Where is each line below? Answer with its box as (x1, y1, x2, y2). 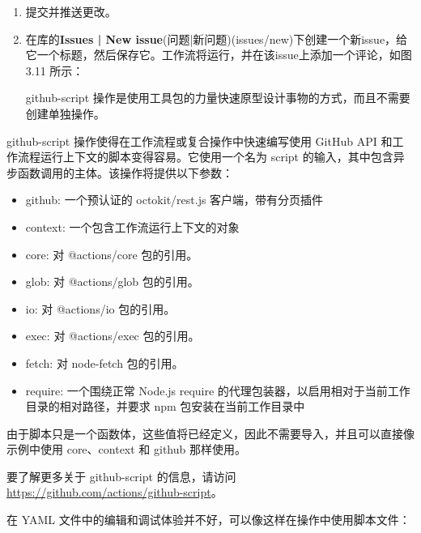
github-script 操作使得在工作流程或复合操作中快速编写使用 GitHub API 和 (6, 132, 393, 149)
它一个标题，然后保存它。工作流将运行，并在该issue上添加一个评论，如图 (25, 46, 412, 63)
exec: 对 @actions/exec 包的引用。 (25, 327, 200, 344)
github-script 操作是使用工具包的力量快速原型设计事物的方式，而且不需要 (25, 89, 410, 106)
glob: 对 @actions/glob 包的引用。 (25, 273, 199, 290)
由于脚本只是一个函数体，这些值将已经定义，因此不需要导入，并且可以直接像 (6, 424, 415, 441)
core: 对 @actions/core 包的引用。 (25, 245, 198, 262)
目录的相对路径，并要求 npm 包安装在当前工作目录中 (25, 398, 305, 415)
